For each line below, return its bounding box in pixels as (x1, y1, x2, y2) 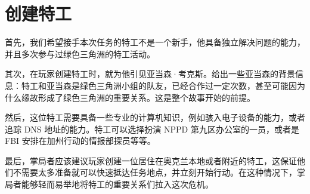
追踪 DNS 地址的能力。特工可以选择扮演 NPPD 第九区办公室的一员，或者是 (5, 122, 299, 135)
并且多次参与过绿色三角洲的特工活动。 (5, 47, 155, 60)
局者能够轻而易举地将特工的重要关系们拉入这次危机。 (5, 178, 213, 190)
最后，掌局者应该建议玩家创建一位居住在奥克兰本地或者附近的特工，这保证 (5, 154, 297, 167)
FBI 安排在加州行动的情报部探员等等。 (5, 134, 156, 147)
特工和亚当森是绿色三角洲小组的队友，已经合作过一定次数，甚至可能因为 (21, 79, 305, 91)
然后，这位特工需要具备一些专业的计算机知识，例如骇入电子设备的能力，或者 (5, 111, 305, 124)
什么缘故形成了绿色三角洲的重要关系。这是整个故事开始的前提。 (5, 91, 255, 103)
